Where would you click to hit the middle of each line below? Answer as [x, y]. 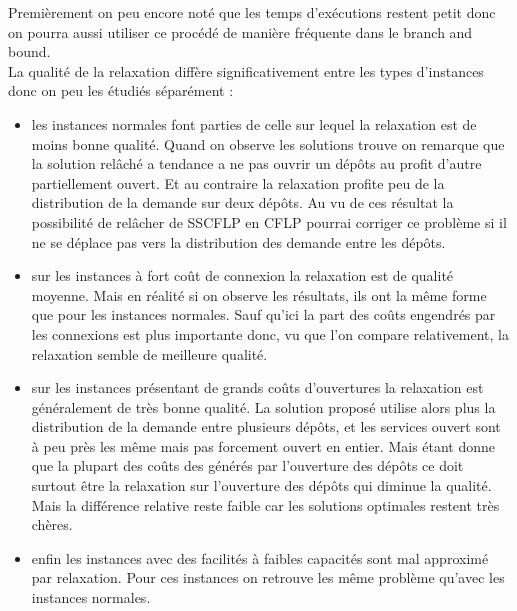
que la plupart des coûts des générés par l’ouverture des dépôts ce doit [247, 465]
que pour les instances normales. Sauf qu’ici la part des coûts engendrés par [263, 314]
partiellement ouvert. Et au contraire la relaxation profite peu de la [238, 182]
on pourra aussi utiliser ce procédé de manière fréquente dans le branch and [240, 31]
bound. [29, 51]
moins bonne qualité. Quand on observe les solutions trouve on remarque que [268, 143]
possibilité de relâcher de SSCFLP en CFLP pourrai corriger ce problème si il [269, 221]
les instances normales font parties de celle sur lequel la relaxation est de [254, 123]
